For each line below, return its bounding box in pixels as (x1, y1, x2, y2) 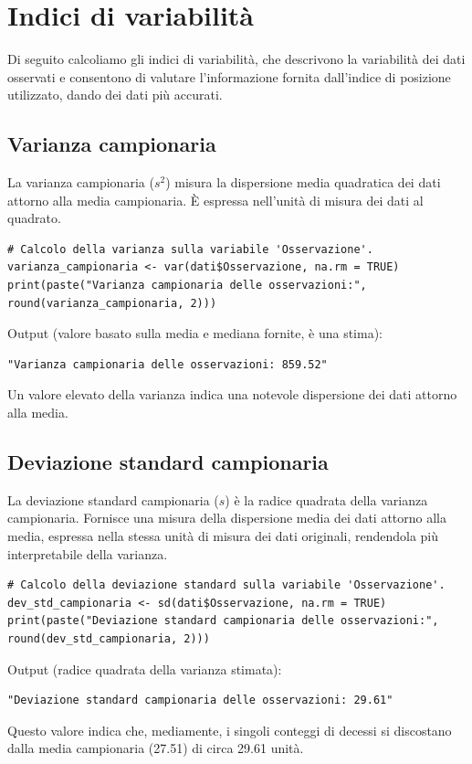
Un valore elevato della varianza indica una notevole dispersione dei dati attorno (7, 385, 457, 404)
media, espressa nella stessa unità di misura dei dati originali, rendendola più (7, 526, 439, 546)
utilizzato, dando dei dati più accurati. (7, 85, 223, 104)
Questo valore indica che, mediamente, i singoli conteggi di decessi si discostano (7, 720, 452, 739)
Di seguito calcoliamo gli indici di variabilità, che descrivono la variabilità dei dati (7, 49, 466, 69)
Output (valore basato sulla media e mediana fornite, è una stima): (7, 324, 383, 343)
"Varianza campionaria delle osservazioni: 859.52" (7, 357, 328, 371)
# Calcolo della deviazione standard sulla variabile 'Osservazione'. (7, 578, 446, 592)
